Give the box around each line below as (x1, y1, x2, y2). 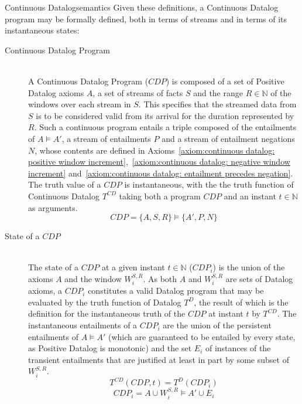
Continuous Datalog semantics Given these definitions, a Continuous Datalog (5, 1, 279, 13)
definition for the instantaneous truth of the (28, 307, 186, 320)
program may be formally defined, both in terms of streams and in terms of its (5, 12, 287, 25)
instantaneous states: (5, 24, 80, 36)
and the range (193, 86, 243, 99)
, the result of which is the (194, 296, 289, 308)
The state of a (28, 261, 79, 273)
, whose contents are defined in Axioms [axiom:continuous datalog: (35, 144, 275, 156)
